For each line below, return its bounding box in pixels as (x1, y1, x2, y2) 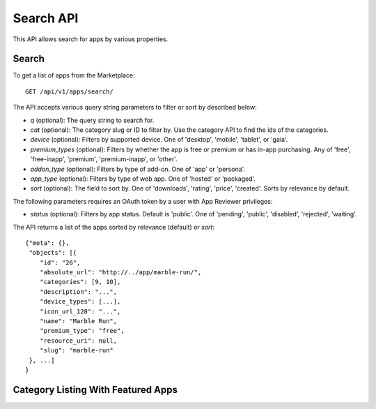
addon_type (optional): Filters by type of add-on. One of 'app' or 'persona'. (30, 165, 246, 173)
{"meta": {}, (25, 239, 70, 247)
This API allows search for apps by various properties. (13, 35, 169, 43)
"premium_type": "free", (39, 327, 125, 335)
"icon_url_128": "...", (39, 307, 121, 315)
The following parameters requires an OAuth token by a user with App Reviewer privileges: (13, 197, 273, 205)
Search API (13, 10, 79, 26)
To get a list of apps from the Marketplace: (13, 71, 135, 80)
